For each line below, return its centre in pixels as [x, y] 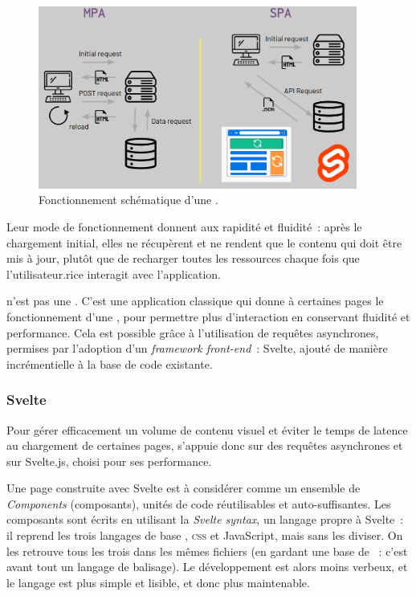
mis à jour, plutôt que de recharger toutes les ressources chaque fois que [183, 258]
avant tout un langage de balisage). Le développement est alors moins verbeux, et [207, 567]
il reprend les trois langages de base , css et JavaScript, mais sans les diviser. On [205, 535]
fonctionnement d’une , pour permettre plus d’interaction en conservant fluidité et [208, 316]
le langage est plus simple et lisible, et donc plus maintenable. [158, 582]
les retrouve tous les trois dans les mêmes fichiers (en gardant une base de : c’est [207, 551]
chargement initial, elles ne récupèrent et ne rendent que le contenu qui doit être [204, 242]
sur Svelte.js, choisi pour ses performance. [109, 461]
